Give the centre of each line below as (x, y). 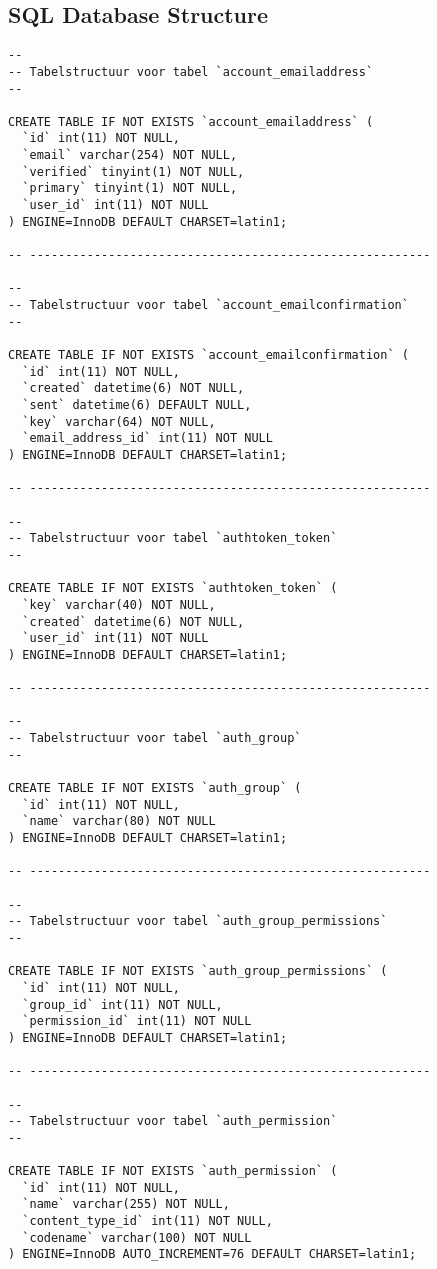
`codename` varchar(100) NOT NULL (137, 1237)
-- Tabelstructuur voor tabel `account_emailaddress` (191, 71)
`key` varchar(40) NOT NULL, (119, 604)
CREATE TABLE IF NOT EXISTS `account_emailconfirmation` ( (208, 355)
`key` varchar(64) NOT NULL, (119, 421)
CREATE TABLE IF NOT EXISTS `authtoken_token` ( (173, 588)
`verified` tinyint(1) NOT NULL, (133, 171)
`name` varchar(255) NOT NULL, (126, 1204)
